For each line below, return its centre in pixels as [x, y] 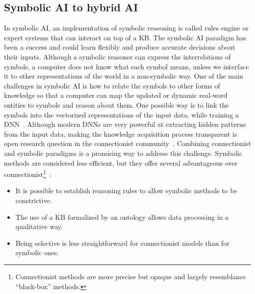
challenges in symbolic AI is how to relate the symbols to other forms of [112, 85]
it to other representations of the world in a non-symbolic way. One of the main [124, 76]
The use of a [34, 217]
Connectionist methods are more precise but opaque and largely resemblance [131, 276]
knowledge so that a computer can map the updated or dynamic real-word [116, 95]
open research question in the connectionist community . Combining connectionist [127, 143]
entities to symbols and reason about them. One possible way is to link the [116, 104]
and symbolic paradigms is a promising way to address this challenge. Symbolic [123, 153]
